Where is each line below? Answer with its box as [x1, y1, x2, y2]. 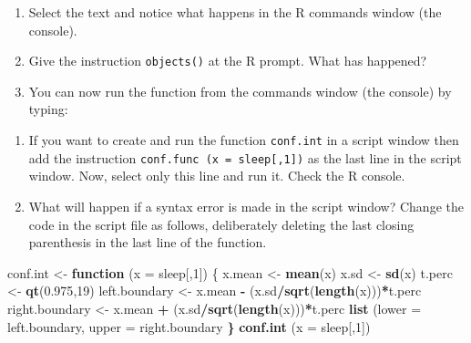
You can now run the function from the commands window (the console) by [28, 81, 452, 100]
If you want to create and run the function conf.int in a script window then [28, 130, 459, 150]
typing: [28, 99, 68, 119]
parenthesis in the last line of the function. [28, 233, 267, 252]
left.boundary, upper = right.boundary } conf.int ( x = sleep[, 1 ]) [7, 317, 371, 336]
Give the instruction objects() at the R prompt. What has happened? [28, 51, 427, 70]
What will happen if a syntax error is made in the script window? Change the [28, 196, 464, 215]
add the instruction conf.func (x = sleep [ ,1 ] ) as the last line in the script [28, 148, 462, 167]
